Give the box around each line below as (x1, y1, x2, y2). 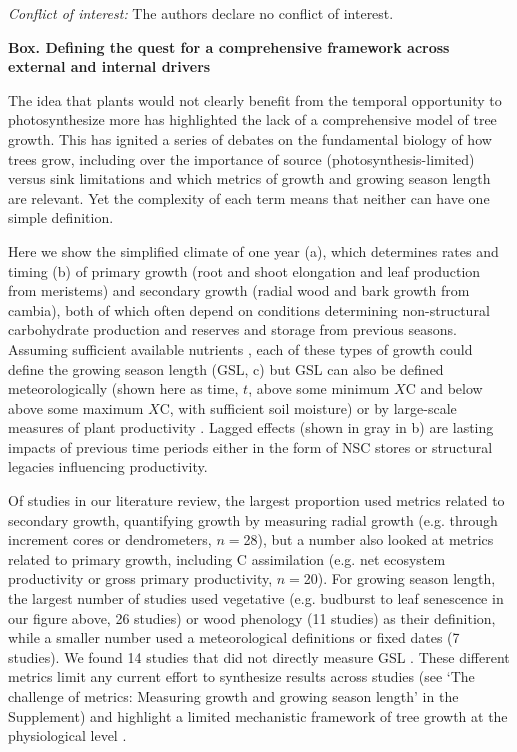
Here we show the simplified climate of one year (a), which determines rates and (8, 240, 499, 261)
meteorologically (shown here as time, (8, 378, 239, 399)
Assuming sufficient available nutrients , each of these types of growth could (8, 338, 473, 359)
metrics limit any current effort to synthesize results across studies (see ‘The (8, 666, 475, 687)
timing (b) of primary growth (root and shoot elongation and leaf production (8, 260, 481, 281)
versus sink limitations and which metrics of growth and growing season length (8, 168, 491, 189)
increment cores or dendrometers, (8, 529, 212, 550)
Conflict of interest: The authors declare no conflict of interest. (8, 3, 394, 23)
